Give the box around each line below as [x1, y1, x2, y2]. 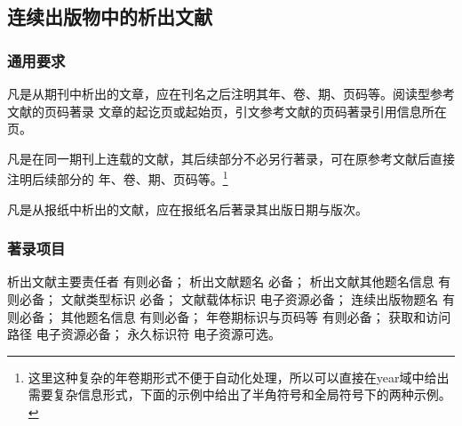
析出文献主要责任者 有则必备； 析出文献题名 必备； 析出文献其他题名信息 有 [7, 272, 451, 291]
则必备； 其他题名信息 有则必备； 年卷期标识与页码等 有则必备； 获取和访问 [7, 307, 451, 326]
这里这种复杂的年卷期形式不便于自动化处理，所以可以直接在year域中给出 [28, 367, 450, 386]
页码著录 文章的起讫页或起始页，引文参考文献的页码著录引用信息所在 [44, 101, 447, 120]
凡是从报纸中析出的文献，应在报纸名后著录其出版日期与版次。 [7, 199, 368, 218]
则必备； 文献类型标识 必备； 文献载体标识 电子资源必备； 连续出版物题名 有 [7, 290, 455, 309]
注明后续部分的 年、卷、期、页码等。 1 [7, 167, 228, 189]
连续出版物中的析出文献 [7, 3, 212, 30]
